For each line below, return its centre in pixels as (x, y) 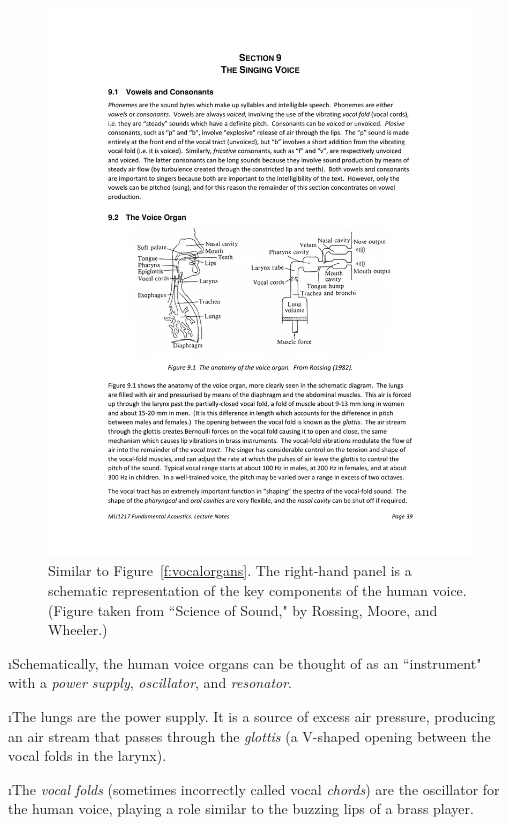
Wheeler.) (78, 629)
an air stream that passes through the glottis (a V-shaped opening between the (249, 735)
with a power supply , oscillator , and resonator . (150, 682)
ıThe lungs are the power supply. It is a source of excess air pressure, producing (252, 716)
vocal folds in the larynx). (87, 755)
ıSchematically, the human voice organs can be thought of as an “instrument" (245, 662)
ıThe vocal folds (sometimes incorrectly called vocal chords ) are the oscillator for (254, 788)
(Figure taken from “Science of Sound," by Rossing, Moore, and (243, 609)
